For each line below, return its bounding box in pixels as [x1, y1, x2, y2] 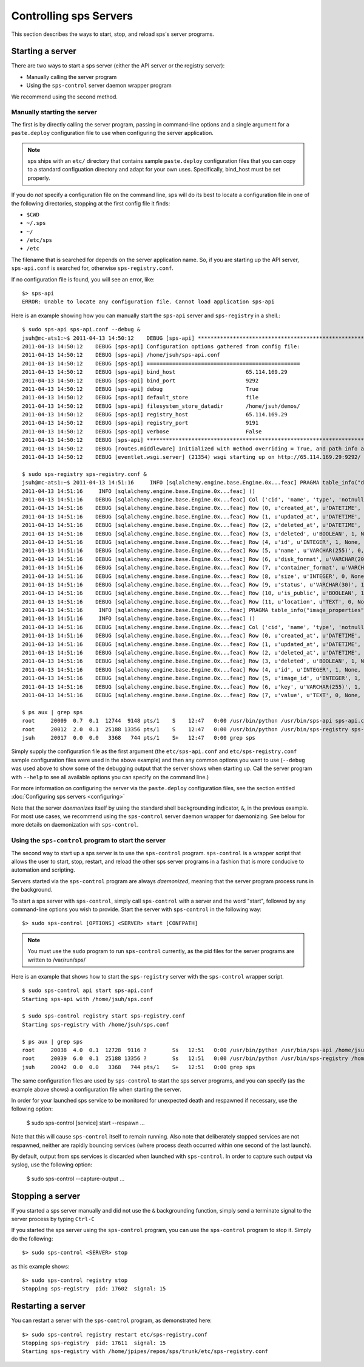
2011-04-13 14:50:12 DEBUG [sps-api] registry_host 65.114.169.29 [22, 411, 288, 418]
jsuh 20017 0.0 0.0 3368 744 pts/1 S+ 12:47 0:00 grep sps [22, 734, 256, 741]
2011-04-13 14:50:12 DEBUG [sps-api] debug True [22, 385, 259, 392]
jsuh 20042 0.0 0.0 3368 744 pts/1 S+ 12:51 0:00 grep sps [22, 1064, 256, 1070]
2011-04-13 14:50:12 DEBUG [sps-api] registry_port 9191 [22, 419, 259, 427]
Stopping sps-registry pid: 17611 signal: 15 [22, 1340, 166, 1346]
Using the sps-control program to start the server [11, 836, 166, 845]
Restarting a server [11, 1301, 86, 1311]
